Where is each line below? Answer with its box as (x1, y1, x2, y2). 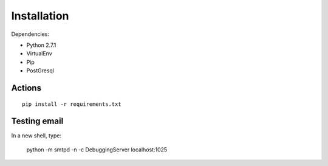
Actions (11, 83, 42, 93)
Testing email (11, 116, 64, 126)
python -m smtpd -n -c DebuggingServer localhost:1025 (26, 146, 168, 153)
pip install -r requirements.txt (22, 100, 121, 108)
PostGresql (26, 67, 55, 74)
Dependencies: (11, 30, 50, 38)
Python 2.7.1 (26, 41, 56, 49)
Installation (11, 9, 69, 22)
